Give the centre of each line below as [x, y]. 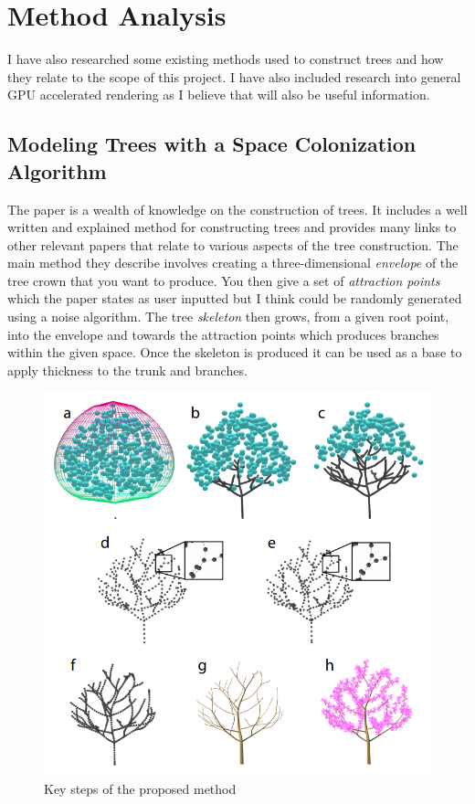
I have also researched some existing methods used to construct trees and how [226, 59]
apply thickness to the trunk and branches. [127, 370]
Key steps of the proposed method [140, 789]
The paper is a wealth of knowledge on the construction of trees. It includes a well [237, 209]
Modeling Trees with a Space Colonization [212, 144]
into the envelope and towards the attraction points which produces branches [223, 334]
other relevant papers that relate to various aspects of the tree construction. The [233, 244]
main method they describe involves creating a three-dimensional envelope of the [233, 263]
